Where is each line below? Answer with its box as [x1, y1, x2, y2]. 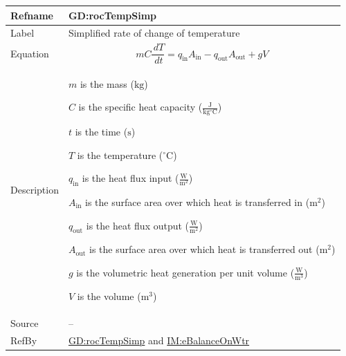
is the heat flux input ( [82, 171, 179, 185]
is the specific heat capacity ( [78, 100, 203, 114]
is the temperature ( [77, 147, 163, 162]
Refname [10, 8, 53, 22]
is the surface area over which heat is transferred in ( [85, 194, 310, 209]
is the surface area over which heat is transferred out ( [89, 242, 320, 256]
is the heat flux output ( [86, 218, 190, 232]
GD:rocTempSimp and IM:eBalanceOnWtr [68, 332, 250, 347]
